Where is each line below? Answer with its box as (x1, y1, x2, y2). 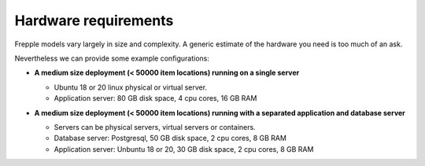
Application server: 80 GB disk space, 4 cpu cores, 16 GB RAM (54, 94, 257, 103)
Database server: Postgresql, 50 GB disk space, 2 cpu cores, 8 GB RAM (54, 134, 287, 143)
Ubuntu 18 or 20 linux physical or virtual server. (54, 83, 208, 92)
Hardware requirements (14, 12, 174, 29)
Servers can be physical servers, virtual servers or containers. (54, 122, 256, 131)
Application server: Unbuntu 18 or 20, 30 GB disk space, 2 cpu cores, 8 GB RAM (54, 144, 314, 153)
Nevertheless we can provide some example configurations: (14, 53, 210, 63)
